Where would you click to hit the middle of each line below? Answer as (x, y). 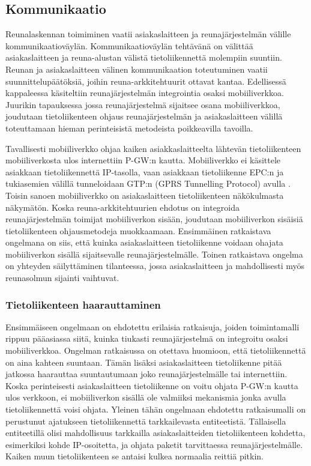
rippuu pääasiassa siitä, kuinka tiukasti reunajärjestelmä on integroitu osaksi (147, 338)
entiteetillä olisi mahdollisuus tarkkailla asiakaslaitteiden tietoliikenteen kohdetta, (155, 433)
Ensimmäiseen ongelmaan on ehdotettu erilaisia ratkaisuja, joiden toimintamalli (152, 326)
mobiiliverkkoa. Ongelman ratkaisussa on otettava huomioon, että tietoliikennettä (156, 350)
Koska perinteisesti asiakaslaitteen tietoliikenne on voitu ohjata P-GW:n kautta (152, 385)
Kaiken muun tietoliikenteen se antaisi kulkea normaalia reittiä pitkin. (134, 456)
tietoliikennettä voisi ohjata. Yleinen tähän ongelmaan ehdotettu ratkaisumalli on (155, 409)
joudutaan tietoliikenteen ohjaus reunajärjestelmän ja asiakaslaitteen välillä (144, 116)
